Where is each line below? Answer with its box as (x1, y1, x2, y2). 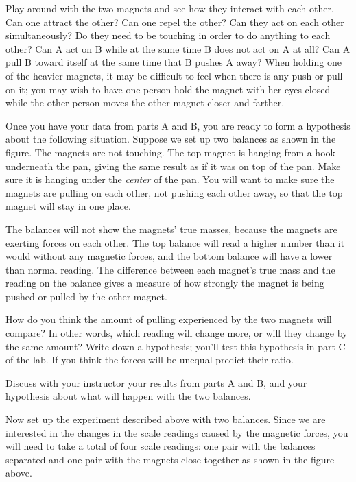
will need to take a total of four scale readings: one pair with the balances (5, 439, 316, 453)
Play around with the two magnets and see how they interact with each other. (5, 1, 334, 15)
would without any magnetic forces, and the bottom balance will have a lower (5, 249, 333, 263)
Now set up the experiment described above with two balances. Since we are (5, 412, 326, 426)
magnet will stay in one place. (5, 199, 131, 213)
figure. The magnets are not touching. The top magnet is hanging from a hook (5, 145, 335, 159)
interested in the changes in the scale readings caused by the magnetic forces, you (5, 425, 348, 439)
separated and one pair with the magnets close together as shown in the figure (5, 452, 335, 466)
